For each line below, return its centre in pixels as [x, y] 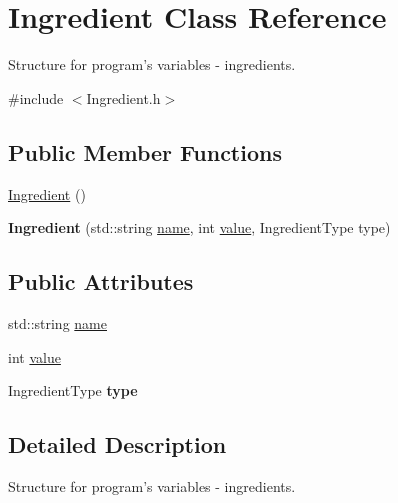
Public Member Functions [145, 151]
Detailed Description [117, 444]
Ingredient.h [123, 97]
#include [36, 97]
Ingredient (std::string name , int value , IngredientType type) [199, 227]
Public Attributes [101, 281]
